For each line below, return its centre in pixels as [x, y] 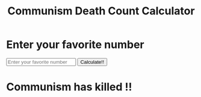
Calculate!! [92, 62]
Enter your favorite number [75, 45]
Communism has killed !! [69, 87]
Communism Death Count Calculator [101, 11]
